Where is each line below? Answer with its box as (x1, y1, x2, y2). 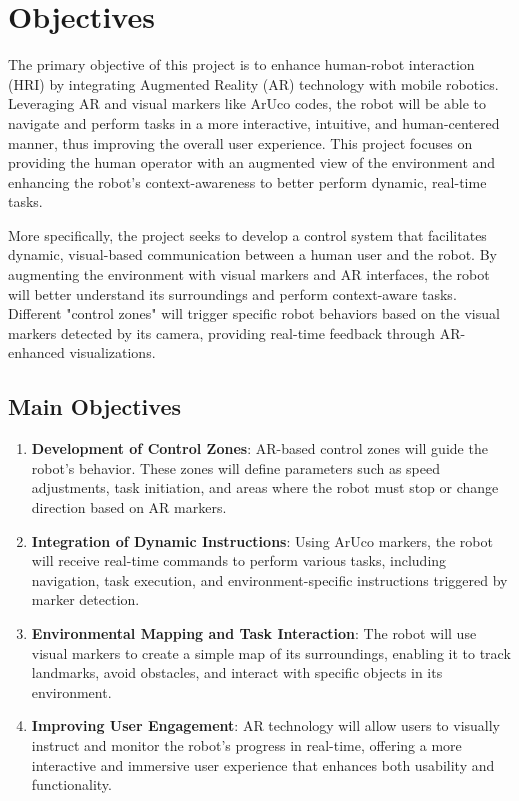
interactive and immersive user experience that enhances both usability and (31, 754, 495, 775)
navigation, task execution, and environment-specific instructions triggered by (31, 569, 508, 590)
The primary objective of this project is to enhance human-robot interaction (8, 54, 475, 75)
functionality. (31, 774, 112, 795)
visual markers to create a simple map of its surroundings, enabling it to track (31, 642, 511, 663)
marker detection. (31, 589, 140, 610)
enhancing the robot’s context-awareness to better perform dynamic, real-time (8, 171, 487, 192)
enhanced (8, 342, 65, 363)
